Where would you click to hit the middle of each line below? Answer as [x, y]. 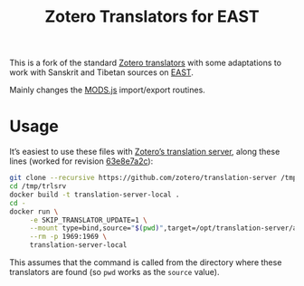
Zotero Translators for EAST [152, 17]
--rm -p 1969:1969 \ [68, 237]
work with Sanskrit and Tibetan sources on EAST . [102, 72]
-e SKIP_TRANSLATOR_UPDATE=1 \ [88, 220]
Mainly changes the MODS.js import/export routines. [107, 90]
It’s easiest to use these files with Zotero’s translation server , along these [145, 152]
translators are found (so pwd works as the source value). [114, 272]
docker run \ [34, 211]
